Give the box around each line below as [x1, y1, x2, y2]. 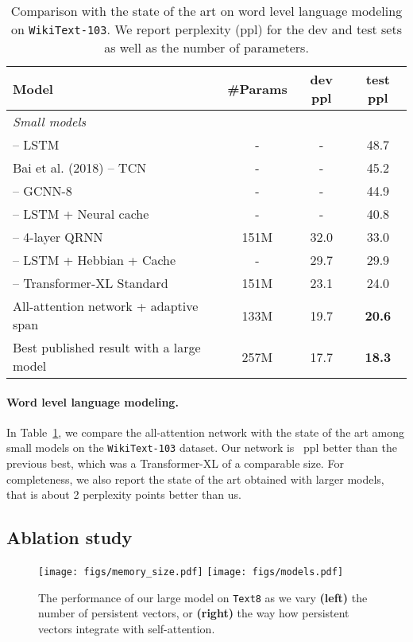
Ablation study [6, 525, 133, 550]
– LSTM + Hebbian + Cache [13, 251, 176, 269]
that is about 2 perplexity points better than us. [6, 486, 241, 503]
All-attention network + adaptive [13, 297, 199, 315]
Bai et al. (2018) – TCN [13, 158, 147, 177]
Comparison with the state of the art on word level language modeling [10, 2, 403, 20]
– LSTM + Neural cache [13, 204, 149, 223]
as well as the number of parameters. [104, 38, 309, 56]
